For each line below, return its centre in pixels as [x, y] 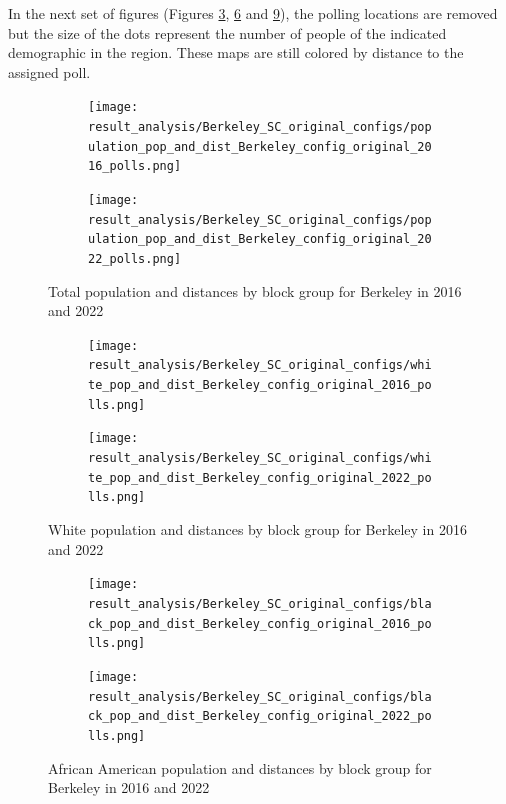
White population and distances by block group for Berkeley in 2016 [257, 529]
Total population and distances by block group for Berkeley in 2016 [255, 290]
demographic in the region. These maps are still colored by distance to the [236, 52]
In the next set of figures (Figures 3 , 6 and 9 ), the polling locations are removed [253, 13]
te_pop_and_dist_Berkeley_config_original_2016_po [260, 385]
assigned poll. [49, 71]
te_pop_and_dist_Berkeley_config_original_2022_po [260, 477]
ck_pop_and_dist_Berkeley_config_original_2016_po [260, 623]
